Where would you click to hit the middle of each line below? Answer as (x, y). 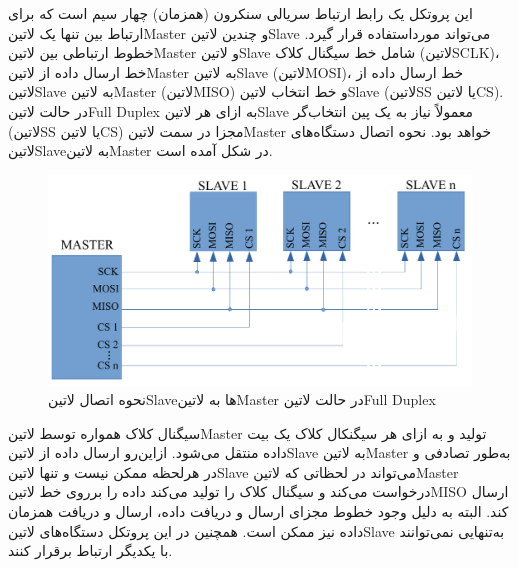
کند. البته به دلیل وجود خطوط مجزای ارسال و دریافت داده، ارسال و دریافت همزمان (258, 511)
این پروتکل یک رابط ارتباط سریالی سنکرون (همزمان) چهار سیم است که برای (240, 13)
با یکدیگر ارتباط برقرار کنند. (90, 550)
